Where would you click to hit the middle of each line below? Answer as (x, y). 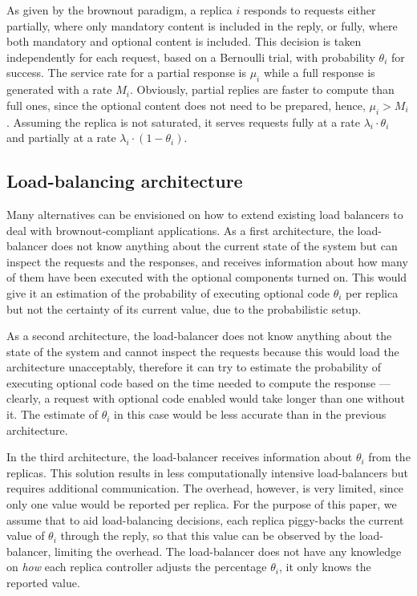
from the (389, 457)
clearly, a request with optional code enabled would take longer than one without (206, 398)
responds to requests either (310, 10)
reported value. (43, 583)
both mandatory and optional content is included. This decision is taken (184, 41)
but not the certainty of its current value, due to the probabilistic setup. (184, 308)
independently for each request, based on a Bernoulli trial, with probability (191, 57)
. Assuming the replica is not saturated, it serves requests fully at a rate (183, 122)
